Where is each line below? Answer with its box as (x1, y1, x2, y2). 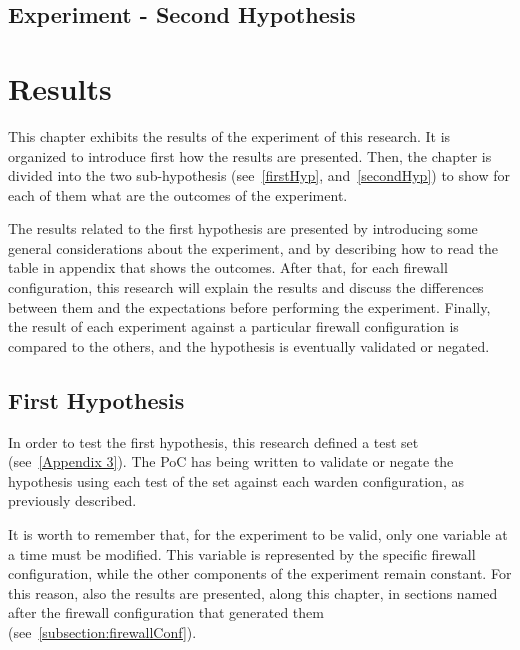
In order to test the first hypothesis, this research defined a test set (8, 431, 419, 452)
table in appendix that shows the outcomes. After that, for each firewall (8, 257, 448, 278)
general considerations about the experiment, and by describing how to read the (8, 237, 499, 258)
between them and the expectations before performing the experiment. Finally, (8, 296, 491, 317)
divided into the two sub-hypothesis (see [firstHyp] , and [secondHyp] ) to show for (8, 165, 510, 186)
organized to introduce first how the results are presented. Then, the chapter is (8, 145, 492, 166)
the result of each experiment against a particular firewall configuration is (8, 316, 459, 337)
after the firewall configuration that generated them (8, 602, 324, 623)
